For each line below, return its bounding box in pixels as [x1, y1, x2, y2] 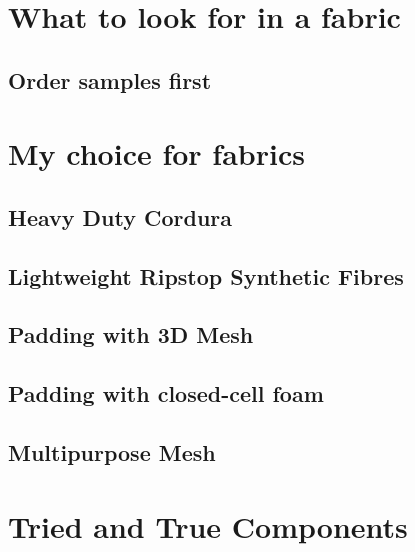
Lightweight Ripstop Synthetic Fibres [8, 260, 404, 291]
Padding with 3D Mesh [8, 319, 254, 350]
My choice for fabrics [8, 133, 305, 174]
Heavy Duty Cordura [8, 201, 233, 232]
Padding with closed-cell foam [8, 378, 324, 409]
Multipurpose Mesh [8, 437, 216, 468]
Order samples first [8, 64, 212, 95]
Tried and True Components [8, 505, 408, 546]
